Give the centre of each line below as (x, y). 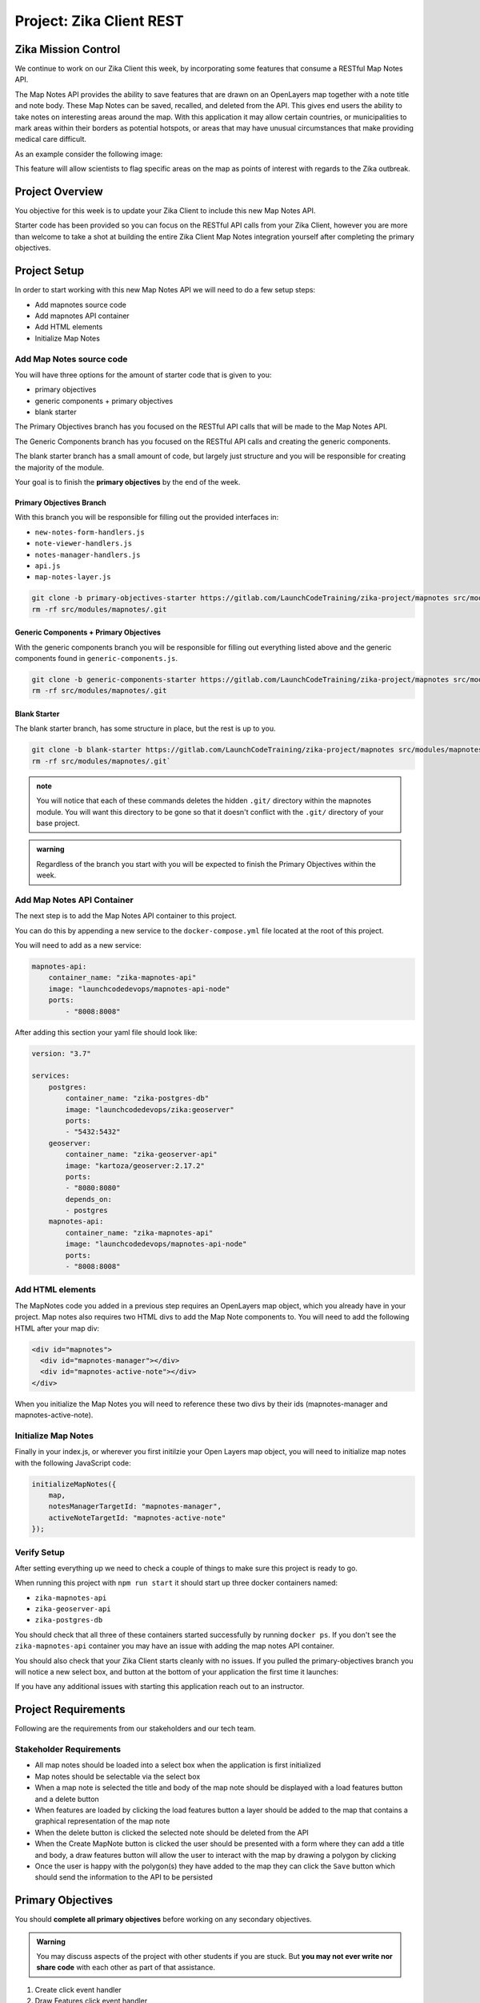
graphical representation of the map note (102, 1821)
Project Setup (50, 271)
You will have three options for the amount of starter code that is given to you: (143, 375)
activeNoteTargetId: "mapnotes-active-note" (137, 1517)
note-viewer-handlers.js (83, 544)
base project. (58, 823)
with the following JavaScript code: (73, 1463)
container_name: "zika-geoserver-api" (141, 1155)
